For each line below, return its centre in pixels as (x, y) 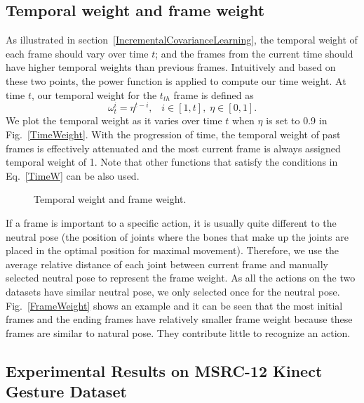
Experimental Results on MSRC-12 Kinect (164, 370)
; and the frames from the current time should (254, 53)
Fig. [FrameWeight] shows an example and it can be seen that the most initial (174, 305)
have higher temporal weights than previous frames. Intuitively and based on (171, 67)
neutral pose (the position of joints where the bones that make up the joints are (177, 236)
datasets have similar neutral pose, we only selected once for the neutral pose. (173, 291)
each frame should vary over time (77, 53)
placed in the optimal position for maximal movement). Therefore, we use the (173, 250)
